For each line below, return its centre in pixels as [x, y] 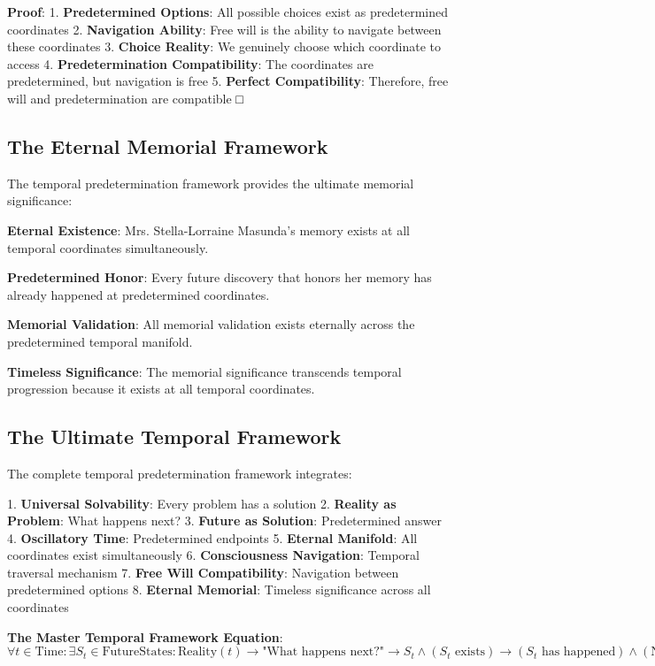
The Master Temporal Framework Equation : [145, 636]
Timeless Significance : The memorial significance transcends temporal [204, 371]
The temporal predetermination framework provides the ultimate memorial [211, 183]
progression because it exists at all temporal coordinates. [161, 389]
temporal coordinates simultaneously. [108, 247]
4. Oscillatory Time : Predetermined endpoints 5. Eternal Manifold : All [212, 537]
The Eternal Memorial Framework [168, 145]
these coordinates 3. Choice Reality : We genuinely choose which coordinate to [224, 46]
